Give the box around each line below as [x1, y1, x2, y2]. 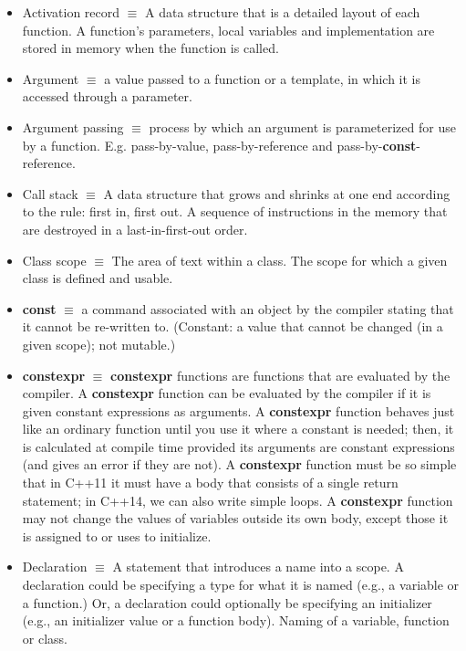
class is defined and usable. [22, 268, 173, 288]
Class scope [22, 250, 87, 269]
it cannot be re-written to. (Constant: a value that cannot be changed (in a [22, 317, 443, 336]
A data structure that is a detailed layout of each [145, 3, 420, 21]
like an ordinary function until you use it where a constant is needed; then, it [22, 419, 454, 438]
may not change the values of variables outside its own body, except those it [22, 509, 449, 528]
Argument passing [22, 117, 124, 136]
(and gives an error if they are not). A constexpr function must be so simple [22, 455, 457, 474]
